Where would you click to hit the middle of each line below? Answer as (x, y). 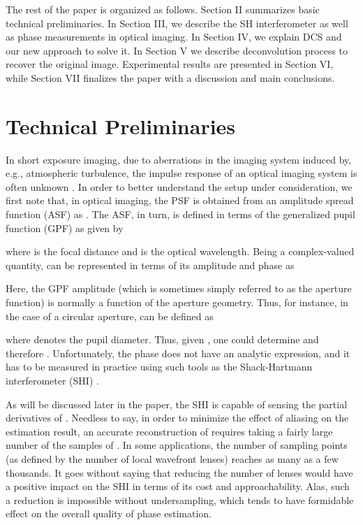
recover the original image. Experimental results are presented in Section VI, (170, 64)
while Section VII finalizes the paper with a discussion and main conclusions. (170, 77)
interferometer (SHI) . (52, 380)
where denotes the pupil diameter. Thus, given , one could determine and (162, 339)
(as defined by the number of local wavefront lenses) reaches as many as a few (172, 458)
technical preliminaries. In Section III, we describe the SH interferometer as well (177, 23)
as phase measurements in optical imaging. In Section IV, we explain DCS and (174, 37)
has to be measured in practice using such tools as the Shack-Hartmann (159, 367)
